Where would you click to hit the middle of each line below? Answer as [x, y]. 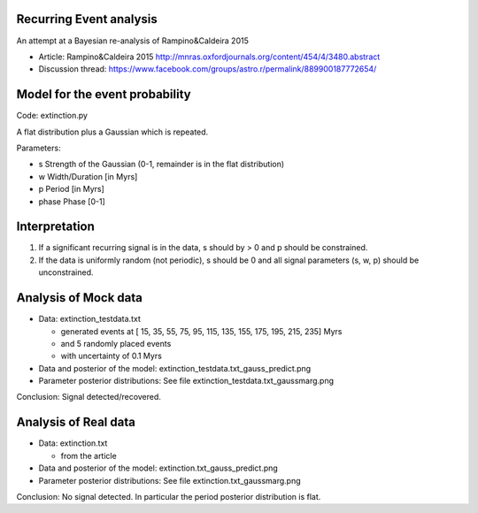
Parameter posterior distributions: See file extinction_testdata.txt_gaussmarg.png [186, 381]
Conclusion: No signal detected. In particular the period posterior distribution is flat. [169, 496]
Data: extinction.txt [73, 443]
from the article [89, 456]
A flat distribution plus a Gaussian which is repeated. [112, 132]
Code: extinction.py [52, 116]
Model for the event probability [104, 94]
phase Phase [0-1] [72, 201]
